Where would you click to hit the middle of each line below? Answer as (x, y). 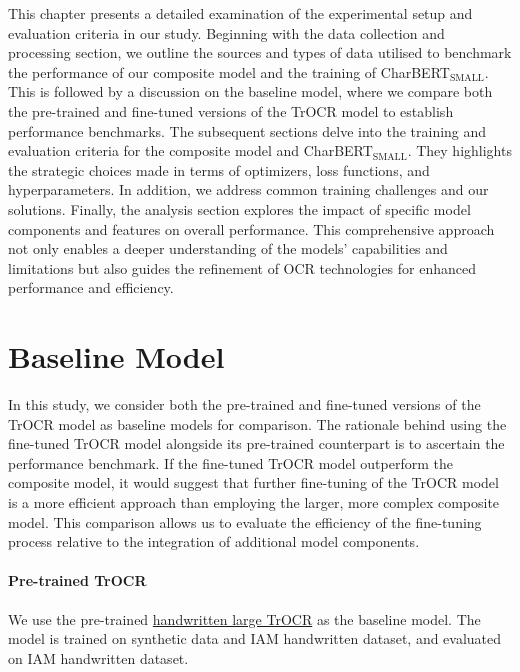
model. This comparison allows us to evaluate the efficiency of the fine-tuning (245, 521)
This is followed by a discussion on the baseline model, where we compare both (250, 91)
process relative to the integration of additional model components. (214, 541)
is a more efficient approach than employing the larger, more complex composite (254, 502)
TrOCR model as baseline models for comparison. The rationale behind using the (257, 423)
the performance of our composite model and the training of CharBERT (229, 71)
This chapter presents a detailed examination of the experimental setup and (240, 13)
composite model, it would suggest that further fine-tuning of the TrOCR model (253, 482)
